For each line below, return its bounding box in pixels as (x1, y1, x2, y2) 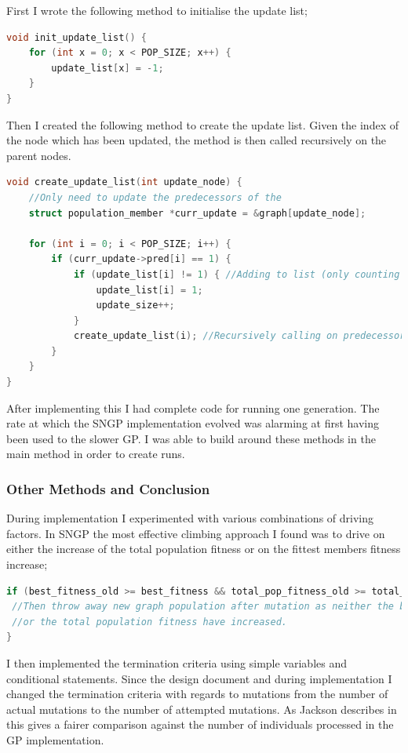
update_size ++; (96, 300, 175, 311)
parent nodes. (6, 147, 71, 163)
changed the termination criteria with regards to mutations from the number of (6, 686, 388, 702)
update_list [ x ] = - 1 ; (51, 62, 164, 74)
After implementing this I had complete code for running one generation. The (6, 399, 380, 416)
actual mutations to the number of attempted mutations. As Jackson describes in (6, 700, 397, 717)
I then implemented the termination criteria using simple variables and (6, 655, 347, 671)
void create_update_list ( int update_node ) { (6, 176, 242, 188)
